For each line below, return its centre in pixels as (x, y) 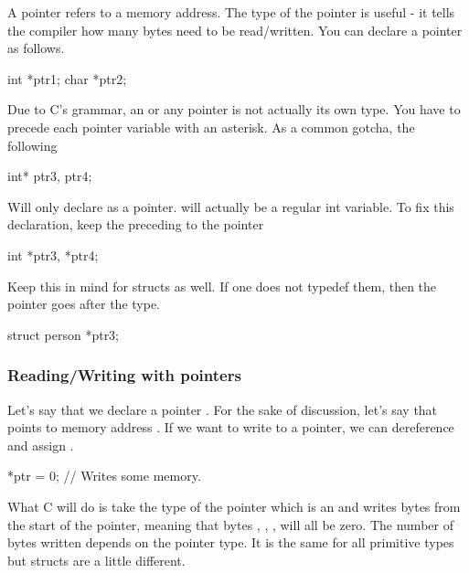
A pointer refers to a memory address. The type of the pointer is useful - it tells (231, 12)
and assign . (41, 445)
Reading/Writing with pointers (124, 375)
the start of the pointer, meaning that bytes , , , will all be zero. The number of (230, 524)
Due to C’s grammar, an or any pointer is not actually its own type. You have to (234, 109)
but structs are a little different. (96, 560)
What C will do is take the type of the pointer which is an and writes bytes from (234, 506)
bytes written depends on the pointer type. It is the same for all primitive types (231, 542)
